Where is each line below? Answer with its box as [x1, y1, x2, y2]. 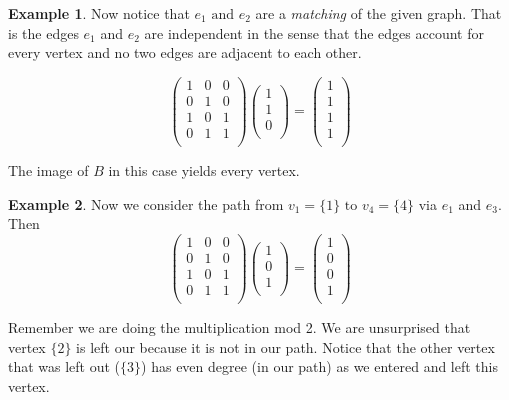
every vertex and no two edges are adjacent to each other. [8, 42, 362, 63]
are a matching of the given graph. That [255, 3, 502, 23]
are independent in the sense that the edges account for [144, 22, 484, 43]
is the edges [8, 22, 79, 43]
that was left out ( [8, 356, 121, 377]
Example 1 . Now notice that [8, 3, 190, 23]
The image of [8, 160, 89, 180]
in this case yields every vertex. [108, 160, 300, 180]
